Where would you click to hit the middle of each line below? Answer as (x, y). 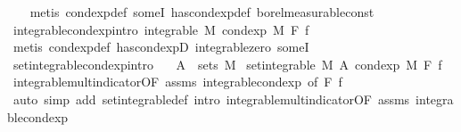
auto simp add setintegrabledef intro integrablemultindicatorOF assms (211, 99)
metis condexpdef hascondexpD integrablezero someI (161, 47)
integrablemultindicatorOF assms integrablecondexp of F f (177, 82)
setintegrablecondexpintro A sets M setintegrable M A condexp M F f (227, 64)
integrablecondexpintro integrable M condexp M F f (161, 29)
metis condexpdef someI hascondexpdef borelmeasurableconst (202, 12)
